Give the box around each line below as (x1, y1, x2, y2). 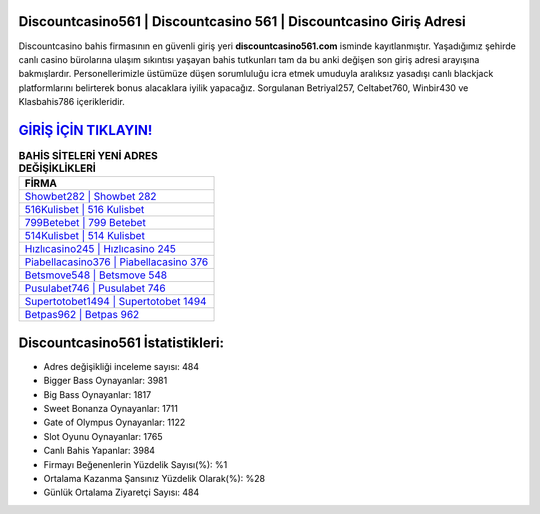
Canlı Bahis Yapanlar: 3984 (43, 445, 155, 457)
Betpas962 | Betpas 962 (24, 308, 140, 322)
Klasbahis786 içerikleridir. (18, 96, 125, 108)
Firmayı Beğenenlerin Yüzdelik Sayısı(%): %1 (43, 458, 228, 470)
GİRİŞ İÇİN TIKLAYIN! (18, 121, 153, 139)
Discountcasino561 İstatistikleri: (18, 334, 225, 351)
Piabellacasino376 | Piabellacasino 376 (24, 255, 209, 269)
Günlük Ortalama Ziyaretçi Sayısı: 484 (43, 486, 200, 499)
